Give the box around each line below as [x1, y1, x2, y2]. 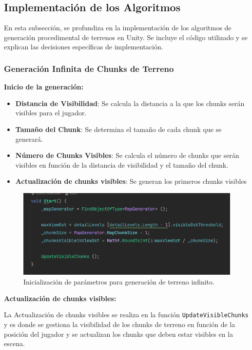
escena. [4, 338, 25, 349]
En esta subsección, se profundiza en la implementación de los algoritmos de [4, 22, 232, 33]
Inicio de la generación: [4, 82, 84, 92]
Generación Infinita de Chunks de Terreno [4, 62, 174, 74]
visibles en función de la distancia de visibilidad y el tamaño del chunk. [15, 159, 229, 170]
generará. [15, 133, 43, 144]
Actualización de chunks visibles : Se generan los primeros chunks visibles [15, 176, 247, 186]
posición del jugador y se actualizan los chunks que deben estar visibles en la [4, 328, 233, 339]
